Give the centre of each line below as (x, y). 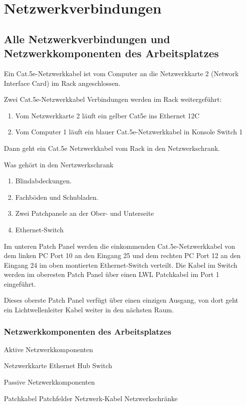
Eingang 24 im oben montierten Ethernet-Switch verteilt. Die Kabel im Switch (121, 265)
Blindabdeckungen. (43, 181)
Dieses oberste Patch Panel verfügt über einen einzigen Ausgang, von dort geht (121, 300)
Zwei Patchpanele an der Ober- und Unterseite (85, 213)
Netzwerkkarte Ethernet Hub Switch (58, 365)
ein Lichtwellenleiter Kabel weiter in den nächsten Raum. (89, 310)
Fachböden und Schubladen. (57, 197)
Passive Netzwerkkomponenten (49, 382)
